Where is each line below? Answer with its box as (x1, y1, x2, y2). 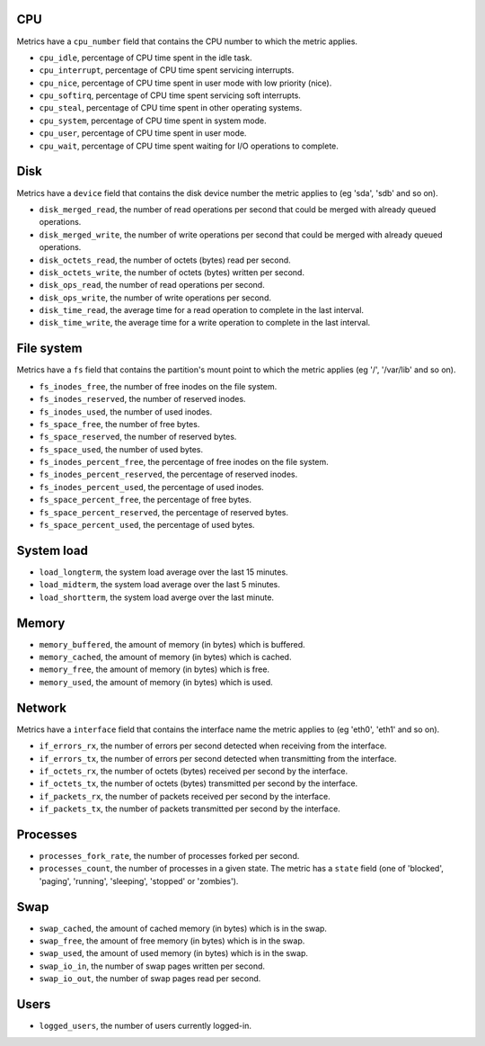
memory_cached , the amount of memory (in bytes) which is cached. (39, 652, 292, 663)
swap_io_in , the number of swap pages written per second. (39, 961, 265, 971)
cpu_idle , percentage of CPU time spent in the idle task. (39, 52, 252, 63)
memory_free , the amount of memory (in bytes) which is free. (39, 664, 269, 675)
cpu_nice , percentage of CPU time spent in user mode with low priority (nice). (39, 77, 332, 88)
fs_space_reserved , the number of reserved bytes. (39, 432, 237, 443)
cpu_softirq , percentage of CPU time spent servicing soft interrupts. (39, 90, 301, 101)
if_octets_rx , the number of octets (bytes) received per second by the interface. (39, 765, 348, 776)
